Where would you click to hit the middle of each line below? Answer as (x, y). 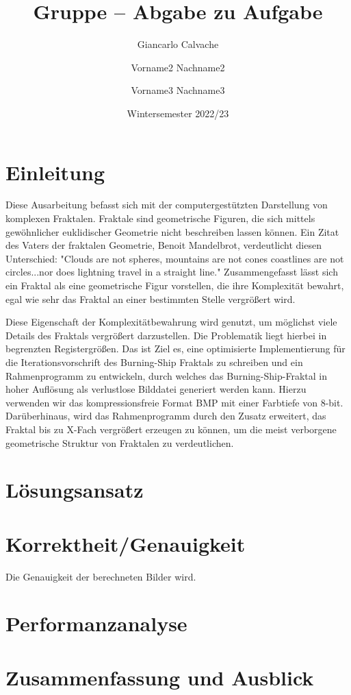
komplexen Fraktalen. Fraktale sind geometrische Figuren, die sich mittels (160, 218)
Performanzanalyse (96, 623)
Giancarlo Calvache (178, 44)
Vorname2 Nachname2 (178, 67)
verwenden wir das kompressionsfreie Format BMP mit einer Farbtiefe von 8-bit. (174, 402)
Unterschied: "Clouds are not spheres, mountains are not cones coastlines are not (175, 258)
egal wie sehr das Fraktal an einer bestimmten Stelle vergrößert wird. (151, 298)
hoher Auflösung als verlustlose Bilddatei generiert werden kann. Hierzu (156, 389)
